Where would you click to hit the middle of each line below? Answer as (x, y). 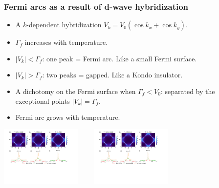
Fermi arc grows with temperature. (68, 117)
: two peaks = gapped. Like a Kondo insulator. (112, 75)
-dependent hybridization (64, 25)
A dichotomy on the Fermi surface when (76, 91)
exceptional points (43, 101)
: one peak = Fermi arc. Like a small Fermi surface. (119, 58)
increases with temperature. (66, 42)
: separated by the (188, 91)
